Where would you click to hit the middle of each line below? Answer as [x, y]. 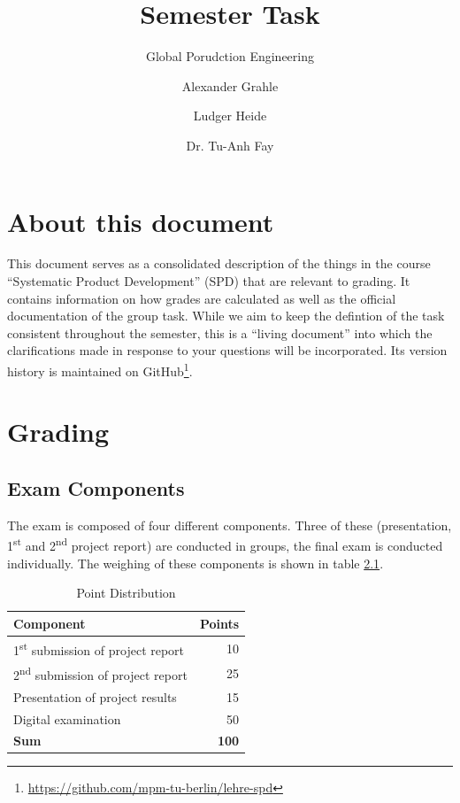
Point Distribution [126, 593]
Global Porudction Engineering [230, 56]
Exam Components [96, 488]
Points [219, 623]
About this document [141, 221]
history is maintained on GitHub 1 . [100, 370]
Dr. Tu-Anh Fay [230, 145]
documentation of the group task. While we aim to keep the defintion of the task [226, 316]
